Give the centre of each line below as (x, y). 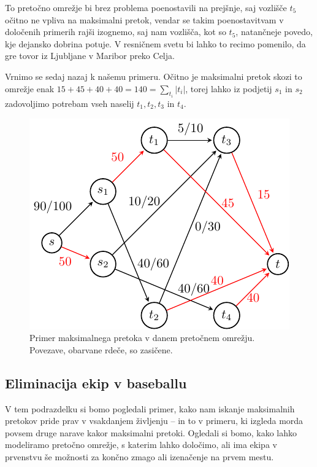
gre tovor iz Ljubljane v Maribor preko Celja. (90, 56)
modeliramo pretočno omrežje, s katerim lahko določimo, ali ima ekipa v (141, 445)
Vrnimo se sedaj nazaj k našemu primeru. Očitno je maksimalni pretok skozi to (154, 76)
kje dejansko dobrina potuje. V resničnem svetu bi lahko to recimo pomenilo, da (155, 43)
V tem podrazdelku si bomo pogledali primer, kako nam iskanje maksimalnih (150, 408)
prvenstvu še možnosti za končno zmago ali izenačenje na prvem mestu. (139, 456)
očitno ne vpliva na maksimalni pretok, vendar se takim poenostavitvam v (144, 19)
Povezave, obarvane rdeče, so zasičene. (101, 349)
